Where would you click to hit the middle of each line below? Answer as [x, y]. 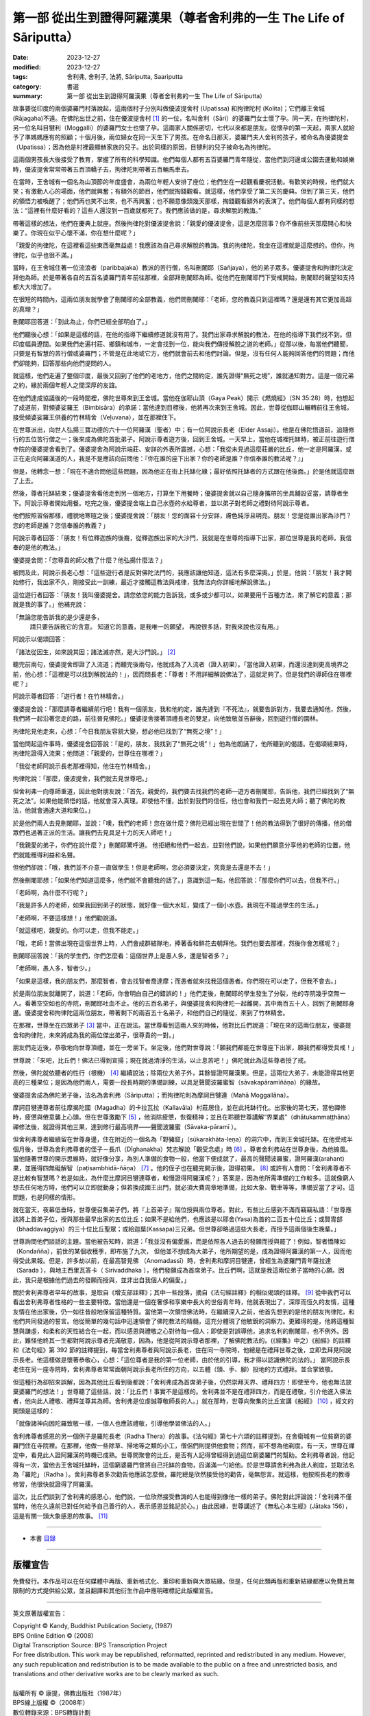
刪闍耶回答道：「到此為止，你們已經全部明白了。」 [82, 322]
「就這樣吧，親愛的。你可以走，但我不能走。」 [77, 931]
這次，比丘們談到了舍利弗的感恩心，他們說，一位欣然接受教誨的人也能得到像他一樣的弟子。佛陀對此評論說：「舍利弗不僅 [182, 1496]
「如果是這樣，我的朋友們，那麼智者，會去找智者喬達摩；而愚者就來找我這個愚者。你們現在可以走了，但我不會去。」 [176, 981]
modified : [27, 67]
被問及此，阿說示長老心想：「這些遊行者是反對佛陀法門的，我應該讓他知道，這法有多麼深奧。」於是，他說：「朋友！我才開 [182, 572]
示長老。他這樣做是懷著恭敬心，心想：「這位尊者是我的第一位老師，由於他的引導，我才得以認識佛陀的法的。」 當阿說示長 [182, 1360]
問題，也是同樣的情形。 [46, 1197]
